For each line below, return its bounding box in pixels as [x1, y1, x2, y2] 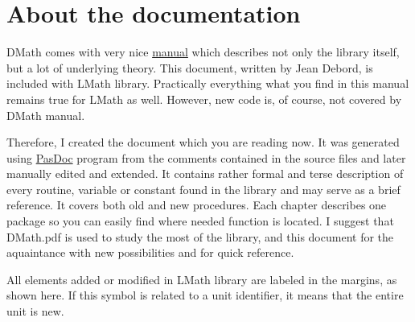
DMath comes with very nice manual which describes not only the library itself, [6, 43, 400, 60]
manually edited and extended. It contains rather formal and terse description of [6, 165, 404, 182]
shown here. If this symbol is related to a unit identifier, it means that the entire [6, 287, 404, 303]
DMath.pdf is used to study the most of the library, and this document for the [6, 228, 394, 245]
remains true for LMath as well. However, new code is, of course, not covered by [6, 90, 402, 107]
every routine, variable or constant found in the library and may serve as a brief [6, 180, 401, 197]
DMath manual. [6, 106, 85, 123]
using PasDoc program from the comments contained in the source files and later [6, 149, 406, 166]
